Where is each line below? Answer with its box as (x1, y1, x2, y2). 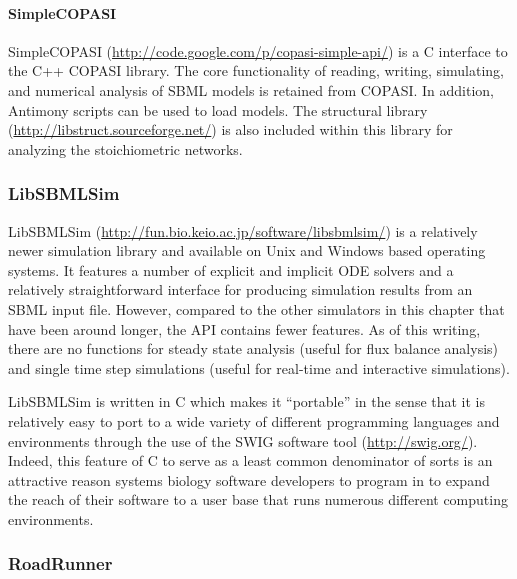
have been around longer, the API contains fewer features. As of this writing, (8, 318, 481, 339)
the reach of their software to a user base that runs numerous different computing (8, 489, 508, 510)
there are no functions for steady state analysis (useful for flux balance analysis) (8, 338, 499, 359)
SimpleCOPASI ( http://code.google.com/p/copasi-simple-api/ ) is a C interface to (8, 40, 508, 61)
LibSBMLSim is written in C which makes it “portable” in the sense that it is (8, 391, 486, 412)
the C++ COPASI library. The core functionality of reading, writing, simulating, (8, 60, 504, 81)
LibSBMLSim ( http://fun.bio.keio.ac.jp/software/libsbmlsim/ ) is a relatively (8, 220, 478, 241)
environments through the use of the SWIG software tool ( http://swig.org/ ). (8, 430, 478, 451)
